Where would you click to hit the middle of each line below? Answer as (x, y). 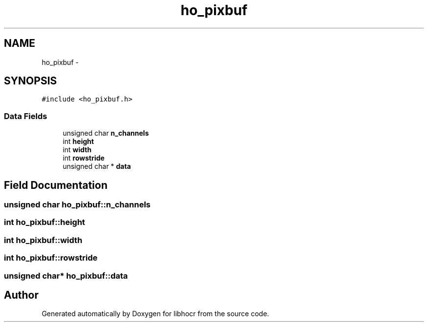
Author (21, 295)
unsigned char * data (97, 166)
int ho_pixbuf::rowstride (51, 258)
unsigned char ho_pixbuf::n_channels (77, 205)
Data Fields (26, 116)
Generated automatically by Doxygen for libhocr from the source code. (155, 314)
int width (77, 150)
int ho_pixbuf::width (43, 240)
